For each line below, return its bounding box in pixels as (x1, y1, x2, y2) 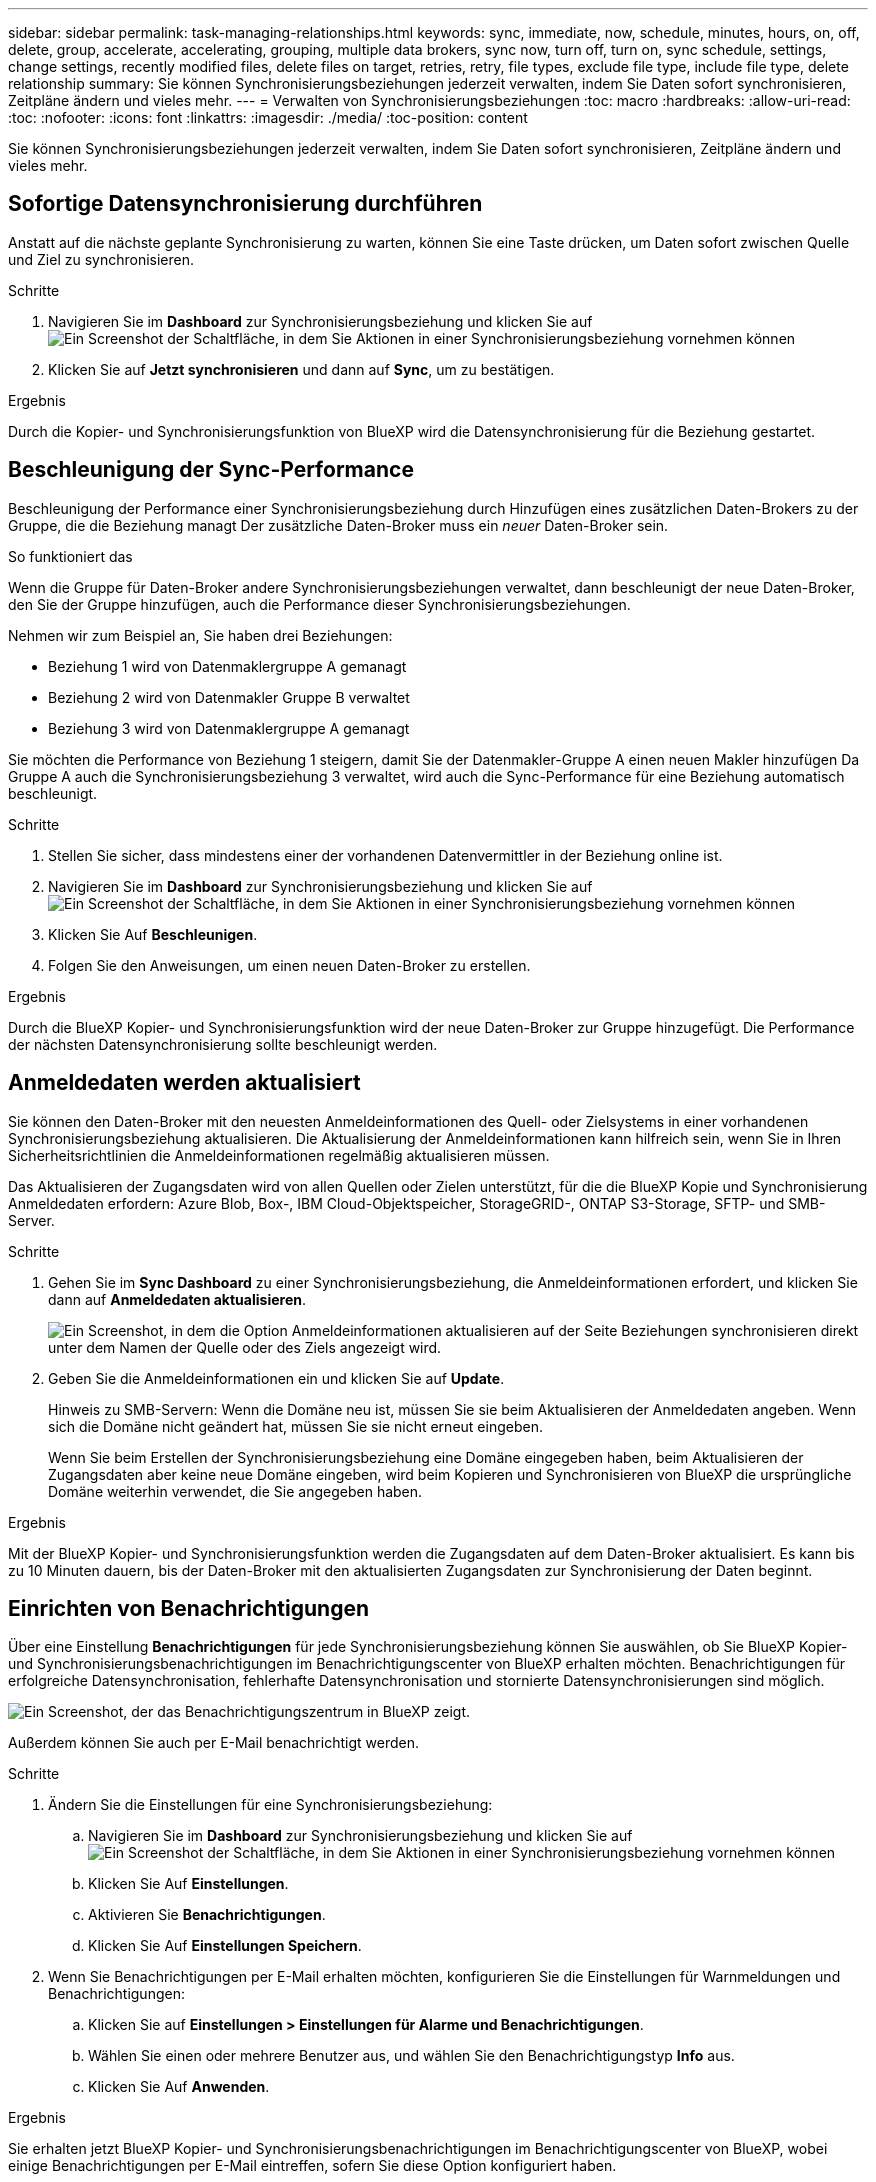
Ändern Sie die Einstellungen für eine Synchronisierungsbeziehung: (48, 1796, 493, 1814)
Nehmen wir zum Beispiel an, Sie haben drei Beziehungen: (8, 626, 393, 644)
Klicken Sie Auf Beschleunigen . (48, 925, 258, 943)
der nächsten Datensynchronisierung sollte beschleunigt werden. (8, 1035, 438, 1053)
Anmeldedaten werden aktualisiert (8, 1070, 361, 1096)
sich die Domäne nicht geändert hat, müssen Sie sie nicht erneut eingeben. (48, 1417, 543, 1435)
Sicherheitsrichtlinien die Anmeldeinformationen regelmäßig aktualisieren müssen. (8, 1146, 550, 1164)
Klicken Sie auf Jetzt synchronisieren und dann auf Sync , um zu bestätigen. (48, 360, 555, 378)
